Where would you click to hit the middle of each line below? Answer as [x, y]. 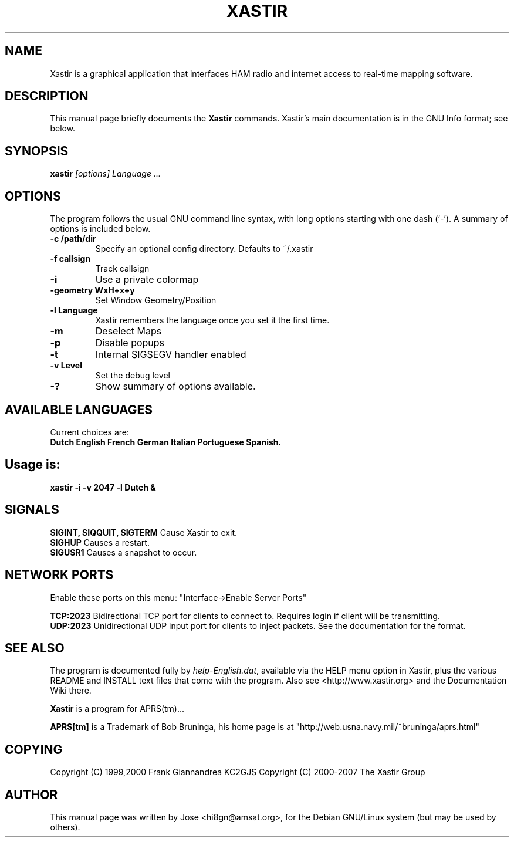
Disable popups [130, 343]
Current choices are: [90, 432]
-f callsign [70, 259]
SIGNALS [32, 510]
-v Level [66, 366]
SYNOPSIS [37, 151]
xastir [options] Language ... [105, 174]
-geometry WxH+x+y [92, 290]
